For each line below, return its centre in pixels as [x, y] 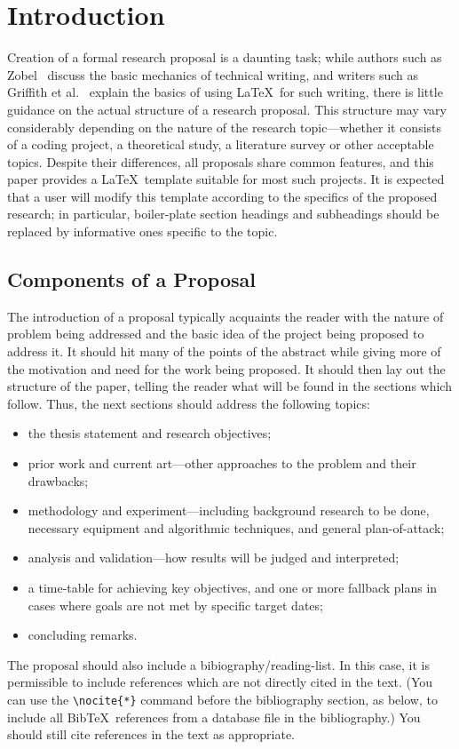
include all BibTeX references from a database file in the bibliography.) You [214, 717]
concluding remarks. [83, 635]
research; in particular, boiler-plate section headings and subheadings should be [223, 214]
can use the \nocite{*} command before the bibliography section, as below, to [222, 699]
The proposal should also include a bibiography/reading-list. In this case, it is [218, 664]
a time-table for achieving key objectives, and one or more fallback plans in [233, 587]
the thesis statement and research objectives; [150, 433]
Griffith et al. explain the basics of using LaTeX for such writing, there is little [225, 92]
